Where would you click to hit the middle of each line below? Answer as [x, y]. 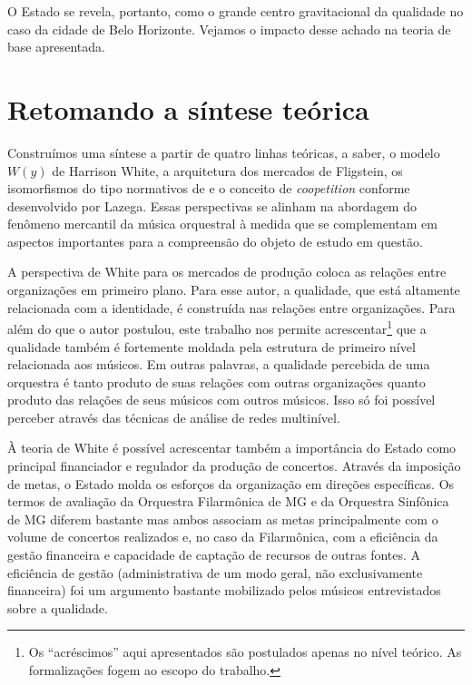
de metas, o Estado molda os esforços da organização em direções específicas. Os [231, 483]
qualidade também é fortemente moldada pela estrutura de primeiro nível [211, 346]
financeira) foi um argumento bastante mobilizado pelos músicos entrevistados [224, 590]
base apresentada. [56, 47]
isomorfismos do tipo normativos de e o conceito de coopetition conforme [209, 188]
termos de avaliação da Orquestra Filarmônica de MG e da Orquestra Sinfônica [228, 501]
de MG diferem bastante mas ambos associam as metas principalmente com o [223, 519]
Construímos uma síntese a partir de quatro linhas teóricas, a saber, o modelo [224, 152]
